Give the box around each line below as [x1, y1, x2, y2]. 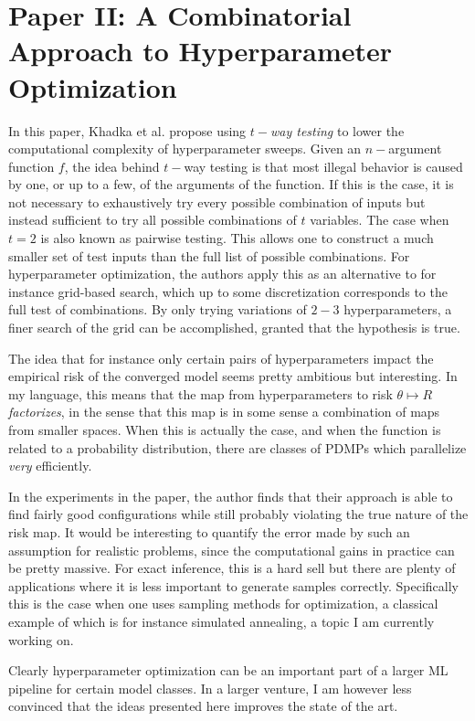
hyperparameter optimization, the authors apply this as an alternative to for [8, 264, 437, 283]
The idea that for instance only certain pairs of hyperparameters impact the [8, 348, 434, 367]
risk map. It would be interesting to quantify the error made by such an [8, 522, 410, 541]
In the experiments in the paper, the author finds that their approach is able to [8, 486, 453, 505]
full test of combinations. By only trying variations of [8, 300, 307, 319]
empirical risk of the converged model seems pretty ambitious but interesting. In [8, 366, 458, 386]
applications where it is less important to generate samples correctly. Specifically [8, 576, 459, 595]
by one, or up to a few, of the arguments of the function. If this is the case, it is [8, 175, 454, 194]
